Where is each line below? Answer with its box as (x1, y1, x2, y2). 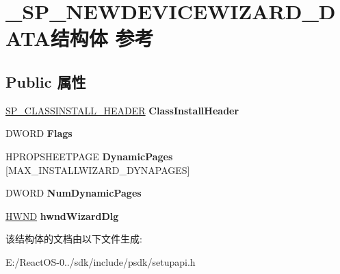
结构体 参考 (50, 24, 154, 52)
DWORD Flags (5, 126, 73, 140)
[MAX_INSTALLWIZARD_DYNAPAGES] (5, 162, 190, 177)
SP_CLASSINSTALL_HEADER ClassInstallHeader (5, 103, 239, 117)
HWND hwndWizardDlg (5, 208, 119, 223)
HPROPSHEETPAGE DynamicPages (5, 149, 173, 163)
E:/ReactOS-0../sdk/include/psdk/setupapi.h (5, 254, 196, 269)
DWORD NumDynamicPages (5, 186, 142, 200)
